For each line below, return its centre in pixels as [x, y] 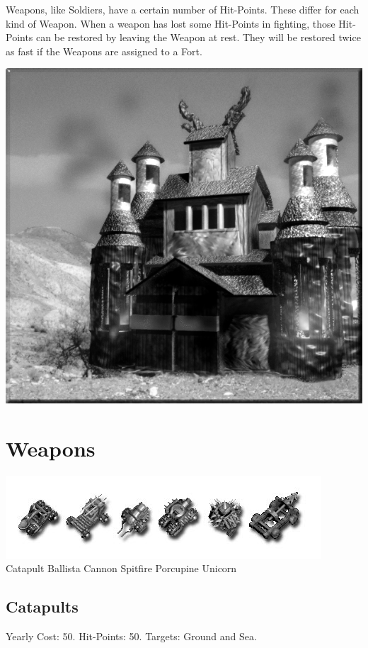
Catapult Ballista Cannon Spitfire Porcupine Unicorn [121, 568]
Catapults [42, 607]
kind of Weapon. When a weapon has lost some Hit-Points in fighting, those [171, 23]
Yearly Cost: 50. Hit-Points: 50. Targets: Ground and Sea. [131, 636]
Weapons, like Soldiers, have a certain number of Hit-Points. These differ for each [183, 9]
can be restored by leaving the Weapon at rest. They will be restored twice [199, 37]
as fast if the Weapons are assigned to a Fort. [104, 51]
